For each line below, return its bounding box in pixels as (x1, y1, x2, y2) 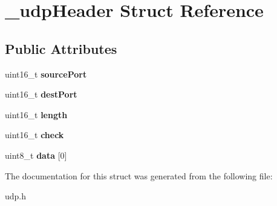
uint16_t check (5, 128, 64, 141)
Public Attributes (5, 39, 117, 58)
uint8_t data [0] (5, 148, 67, 161)
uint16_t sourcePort (5, 67, 87, 80)
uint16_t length (5, 108, 68, 121)
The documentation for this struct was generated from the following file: (5, 169, 273, 182)
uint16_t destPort (5, 88, 77, 101)
